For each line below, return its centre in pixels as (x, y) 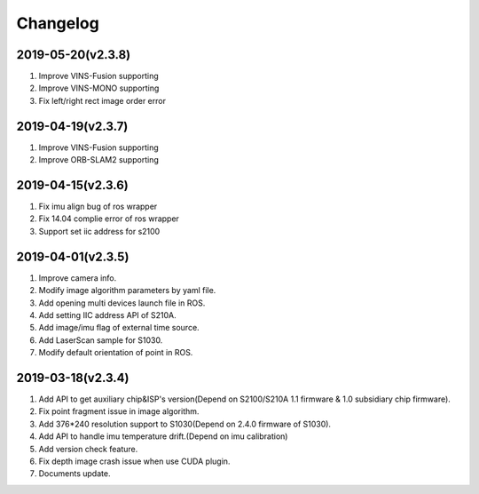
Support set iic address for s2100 (99, 231)
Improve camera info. (78, 278)
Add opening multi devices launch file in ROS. (122, 303)
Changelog (58, 23)
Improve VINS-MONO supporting (99, 88)
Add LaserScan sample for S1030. (101, 340)
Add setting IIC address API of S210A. (107, 315)
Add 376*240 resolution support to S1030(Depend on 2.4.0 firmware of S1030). (185, 424)
